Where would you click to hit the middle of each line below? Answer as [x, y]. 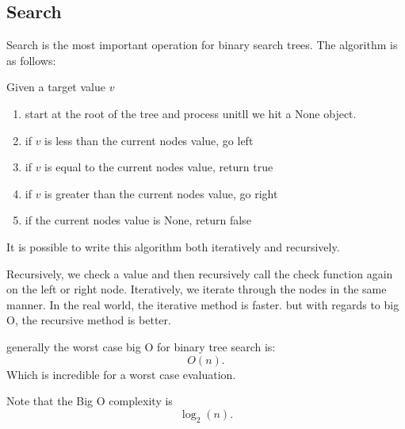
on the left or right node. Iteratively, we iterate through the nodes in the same [197, 289]
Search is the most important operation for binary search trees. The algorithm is [202, 45]
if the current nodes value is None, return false [138, 220]
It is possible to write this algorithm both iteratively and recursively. [173, 246]
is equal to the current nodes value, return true [159, 167]
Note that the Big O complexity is [90, 401]
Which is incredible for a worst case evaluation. [121, 374]
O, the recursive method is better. [89, 320]
